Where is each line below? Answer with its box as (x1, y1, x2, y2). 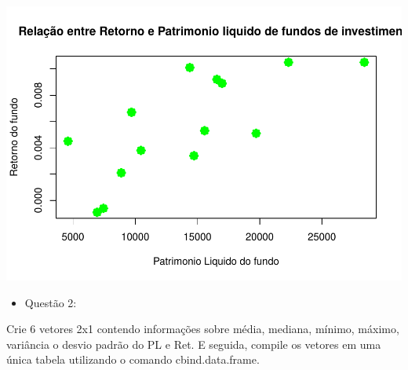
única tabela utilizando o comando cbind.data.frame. (6, 351, 260, 368)
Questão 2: (24, 294, 77, 310)
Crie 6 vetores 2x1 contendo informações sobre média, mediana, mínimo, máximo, (6, 321, 399, 337)
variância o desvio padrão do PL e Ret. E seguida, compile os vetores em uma (6, 335, 381, 352)
